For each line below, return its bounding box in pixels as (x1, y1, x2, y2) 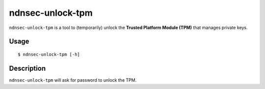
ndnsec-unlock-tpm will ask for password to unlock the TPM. (9, 77, 137, 83)
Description (9, 64, 46, 72)
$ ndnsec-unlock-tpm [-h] (18, 52, 80, 57)
